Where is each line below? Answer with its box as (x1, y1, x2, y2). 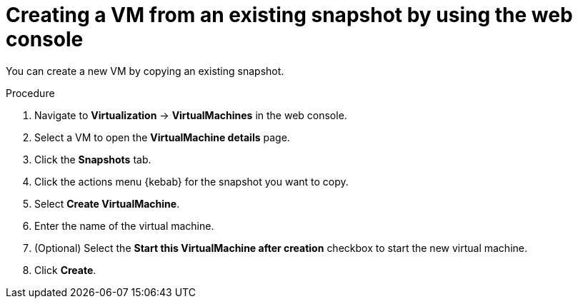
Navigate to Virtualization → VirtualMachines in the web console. (34, 108, 347, 121)
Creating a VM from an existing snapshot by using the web (6, 3, 573, 27)
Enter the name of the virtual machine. (34, 219, 214, 232)
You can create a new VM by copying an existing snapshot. (6, 64, 284, 77)
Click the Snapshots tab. (34, 153, 151, 166)
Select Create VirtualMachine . (34, 197, 180, 210)
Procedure (6, 86, 55, 99)
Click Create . (34, 263, 96, 276)
